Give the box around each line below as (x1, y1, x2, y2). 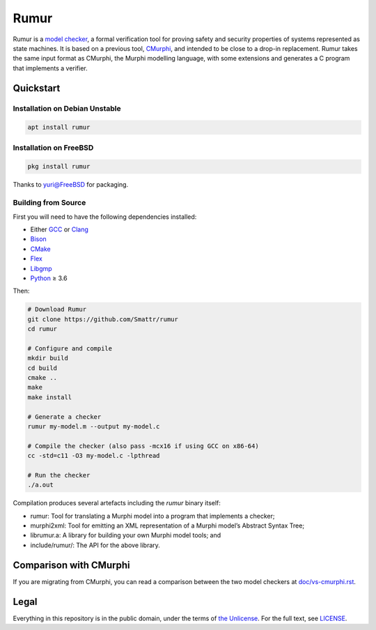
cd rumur (27, 325, 58, 333)
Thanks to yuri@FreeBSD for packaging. (13, 180, 129, 189)
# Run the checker (27, 471, 91, 479)
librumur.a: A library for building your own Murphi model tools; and (30, 531, 221, 539)
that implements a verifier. (13, 63, 88, 72)
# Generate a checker (27, 413, 102, 421)
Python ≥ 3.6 (30, 274, 68, 282)
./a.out (27, 481, 54, 489)
